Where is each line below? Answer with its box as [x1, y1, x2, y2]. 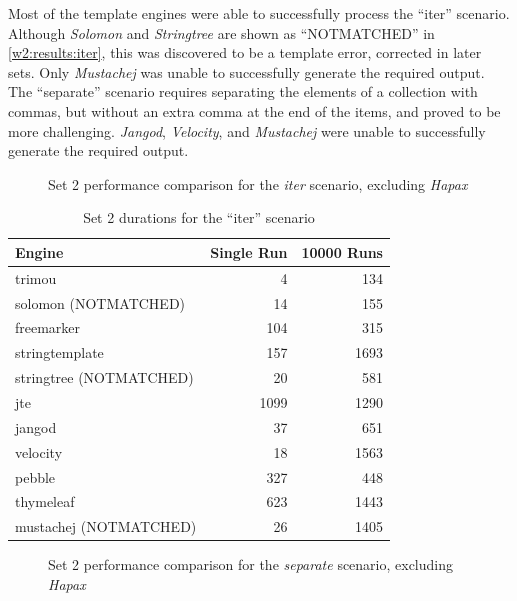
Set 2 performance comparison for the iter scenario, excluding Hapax [48, 173, 468, 194]
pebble [15, 466, 56, 487]
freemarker [15, 317, 81, 338]
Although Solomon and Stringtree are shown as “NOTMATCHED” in [8, 22, 435, 43]
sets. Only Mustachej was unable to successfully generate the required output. [8, 61, 485, 82]
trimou [15, 267, 57, 288]
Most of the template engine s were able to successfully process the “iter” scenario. [8, 3, 510, 23]
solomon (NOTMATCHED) [15, 292, 186, 313]
